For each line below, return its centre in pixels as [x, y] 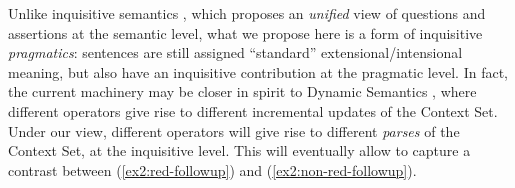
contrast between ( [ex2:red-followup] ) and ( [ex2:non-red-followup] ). [212, 169]
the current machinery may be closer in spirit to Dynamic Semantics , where [242, 91]
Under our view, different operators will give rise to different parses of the [234, 130]
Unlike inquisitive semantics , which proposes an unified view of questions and [247, 13]
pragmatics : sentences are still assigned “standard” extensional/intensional [235, 52]
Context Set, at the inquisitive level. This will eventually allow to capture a [239, 150]
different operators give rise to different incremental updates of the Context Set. [253, 110]
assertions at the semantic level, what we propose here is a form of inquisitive [245, 32]
